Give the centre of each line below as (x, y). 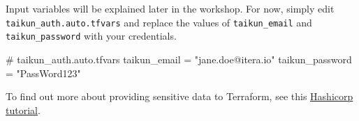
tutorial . (23, 110)
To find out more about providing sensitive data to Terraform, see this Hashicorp (179, 96)
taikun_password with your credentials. (91, 36)
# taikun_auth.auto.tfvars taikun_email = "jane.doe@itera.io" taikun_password (179, 59)
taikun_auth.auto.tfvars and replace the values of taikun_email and (159, 22)
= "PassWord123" (43, 73)
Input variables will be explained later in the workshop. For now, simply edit (170, 8)
